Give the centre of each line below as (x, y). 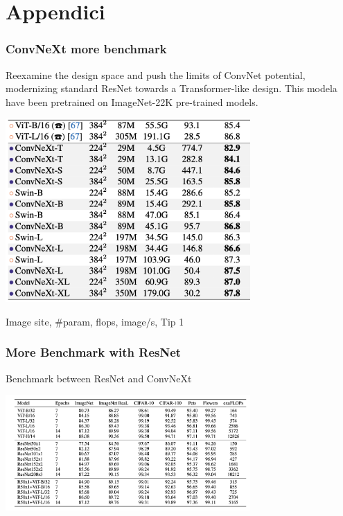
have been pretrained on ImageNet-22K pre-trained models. (132, 101)
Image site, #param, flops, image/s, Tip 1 (95, 321)
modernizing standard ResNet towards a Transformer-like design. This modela (171, 88)
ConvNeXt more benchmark (86, 49)
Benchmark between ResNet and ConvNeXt (99, 378)
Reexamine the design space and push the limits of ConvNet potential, (156, 74)
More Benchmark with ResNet (94, 352)
